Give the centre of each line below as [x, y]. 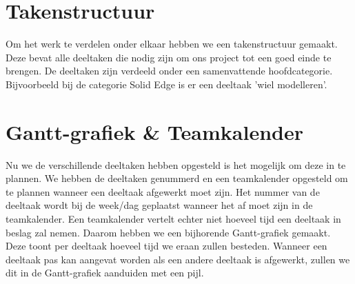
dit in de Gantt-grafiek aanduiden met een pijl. [105, 273]
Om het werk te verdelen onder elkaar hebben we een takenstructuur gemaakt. [172, 44]
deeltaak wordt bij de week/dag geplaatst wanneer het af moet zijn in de [159, 205]
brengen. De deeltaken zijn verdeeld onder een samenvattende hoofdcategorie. [169, 71]
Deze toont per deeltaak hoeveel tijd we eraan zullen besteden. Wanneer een [166, 246]
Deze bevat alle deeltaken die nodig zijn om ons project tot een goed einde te [169, 57]
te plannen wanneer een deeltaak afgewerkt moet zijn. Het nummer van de [163, 191]
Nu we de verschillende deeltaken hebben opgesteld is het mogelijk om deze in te [176, 164]
